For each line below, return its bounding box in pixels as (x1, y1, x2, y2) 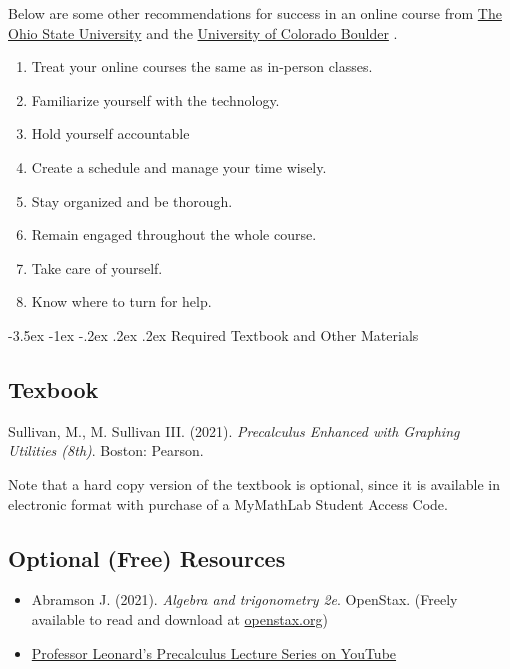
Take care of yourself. (31, 257, 163, 278)
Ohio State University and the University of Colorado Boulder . (8, 22, 398, 43)
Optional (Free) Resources (8, 542, 286, 573)
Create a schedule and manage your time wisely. (31, 156, 327, 177)
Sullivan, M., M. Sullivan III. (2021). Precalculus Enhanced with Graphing (8, 420, 460, 441)
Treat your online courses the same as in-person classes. (31, 56, 373, 77)
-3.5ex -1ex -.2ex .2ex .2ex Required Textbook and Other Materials (8, 324, 419, 345)
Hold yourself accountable (31, 123, 190, 144)
